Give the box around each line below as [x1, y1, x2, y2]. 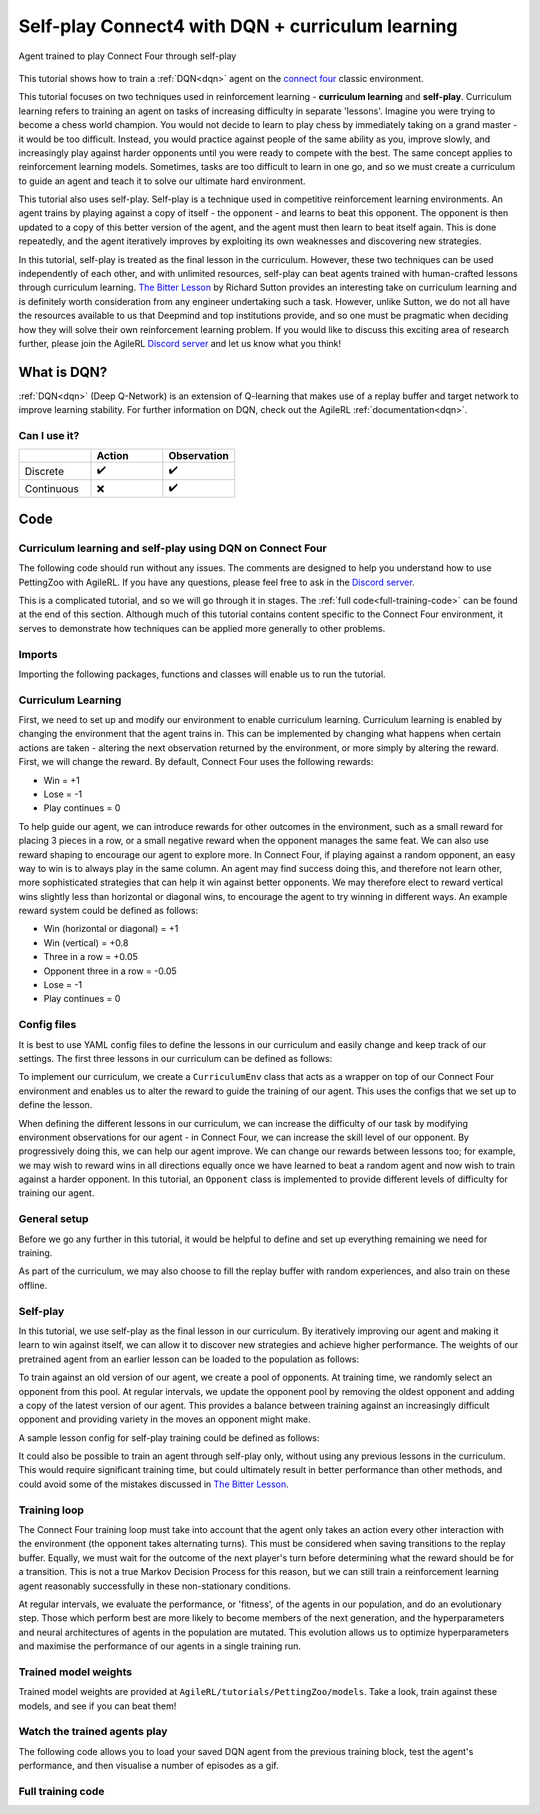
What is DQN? [18, 363, 108, 380]
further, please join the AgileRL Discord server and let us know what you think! [18, 337, 342, 349]
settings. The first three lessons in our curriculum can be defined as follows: [18, 1052, 333, 1064]
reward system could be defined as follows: [18, 905, 199, 917]
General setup [18, 1212, 89, 1226]
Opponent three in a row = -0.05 [43, 965, 177, 977]
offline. [18, 1279, 48, 1291]
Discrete [24, 464, 65, 478]
